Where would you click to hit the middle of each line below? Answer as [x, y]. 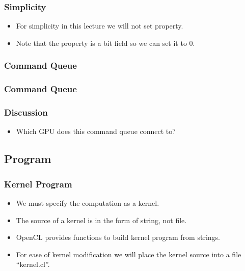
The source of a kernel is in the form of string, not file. [101, 220]
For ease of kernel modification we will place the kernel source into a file [129, 254]
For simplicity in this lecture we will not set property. [100, 26]
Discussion [26, 112]
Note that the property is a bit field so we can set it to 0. [105, 43]
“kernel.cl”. [33, 264]
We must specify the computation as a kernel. [88, 202]
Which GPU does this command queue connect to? [96, 131]
